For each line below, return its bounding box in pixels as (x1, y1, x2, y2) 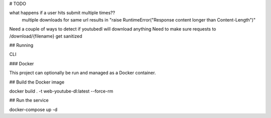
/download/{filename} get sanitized (9, 33, 82, 39)
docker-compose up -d (9, 106, 58, 112)
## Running (9, 42, 34, 48)
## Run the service (9, 97, 49, 103)
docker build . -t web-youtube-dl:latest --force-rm (9, 88, 113, 94)
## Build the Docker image (9, 79, 65, 85)
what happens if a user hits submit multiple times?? (9, 10, 115, 16)
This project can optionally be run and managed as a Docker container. (9, 70, 156, 76)
